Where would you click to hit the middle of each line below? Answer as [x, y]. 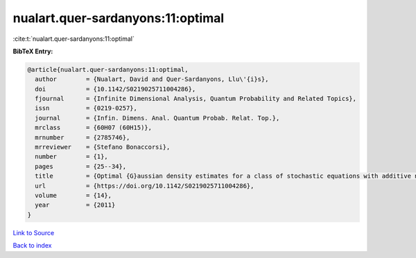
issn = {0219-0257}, [86, 108]
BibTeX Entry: [33, 51]
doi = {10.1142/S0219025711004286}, [115, 89]
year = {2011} [75, 205]
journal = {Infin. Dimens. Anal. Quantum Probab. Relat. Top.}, [157, 118]
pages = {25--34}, [81, 166]
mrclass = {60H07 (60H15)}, [94, 128]
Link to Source [34, 232]
